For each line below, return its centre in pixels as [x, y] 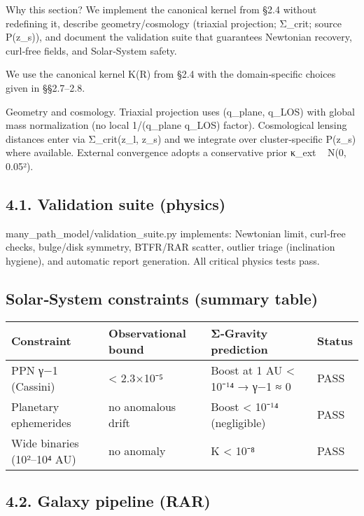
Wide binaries [45, 442]
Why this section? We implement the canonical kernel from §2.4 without [161, 9]
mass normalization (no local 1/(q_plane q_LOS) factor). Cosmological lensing [176, 125]
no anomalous [142, 406]
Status [335, 341]
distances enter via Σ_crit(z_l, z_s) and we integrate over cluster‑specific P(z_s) [181, 138]
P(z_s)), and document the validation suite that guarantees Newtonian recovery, [179, 37]
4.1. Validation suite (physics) [116, 203]
